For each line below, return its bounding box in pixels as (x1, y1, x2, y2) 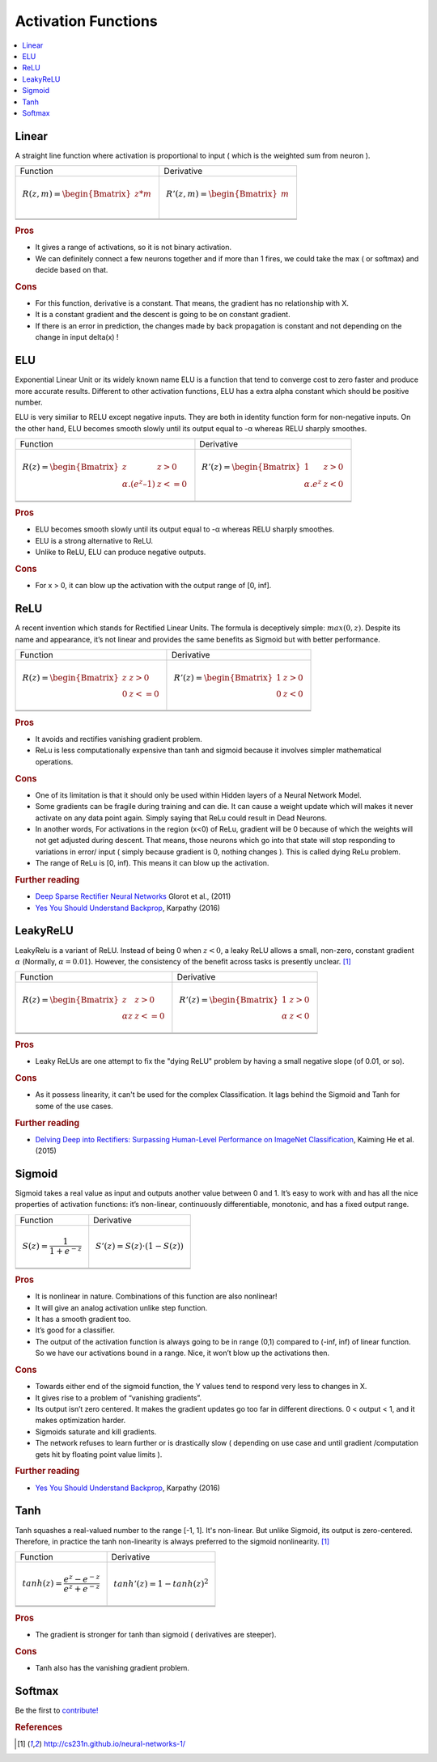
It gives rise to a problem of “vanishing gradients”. (35, 1392, 202, 1403)
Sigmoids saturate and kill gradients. (35, 1426, 157, 1436)
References (15, 1722, 63, 1733)
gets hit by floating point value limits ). (35, 1449, 163, 1459)
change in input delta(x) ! (35, 332, 119, 342)
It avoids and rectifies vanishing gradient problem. (35, 734, 202, 743)
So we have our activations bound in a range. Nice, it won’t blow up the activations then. (35, 1348, 330, 1358)
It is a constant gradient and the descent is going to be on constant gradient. (35, 310, 291, 320)
